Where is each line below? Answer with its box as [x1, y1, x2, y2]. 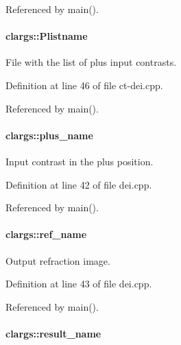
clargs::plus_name [5, 128, 93, 142]
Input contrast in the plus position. [5, 154, 154, 168]
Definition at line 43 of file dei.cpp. [5, 276, 152, 291]
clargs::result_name [5, 326, 101, 340]
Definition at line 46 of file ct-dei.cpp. [5, 78, 163, 92]
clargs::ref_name [5, 227, 87, 241]
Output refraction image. [5, 253, 110, 267]
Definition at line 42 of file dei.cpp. [5, 177, 152, 191]
